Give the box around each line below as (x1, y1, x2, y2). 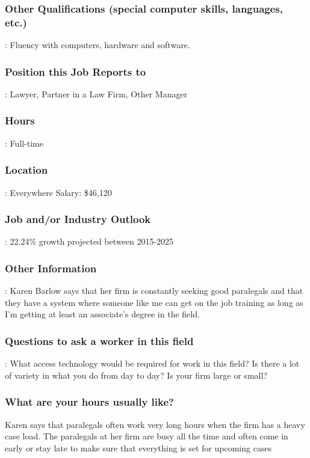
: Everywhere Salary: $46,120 (5, 186, 112, 198)
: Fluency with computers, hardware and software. (5, 38, 190, 51)
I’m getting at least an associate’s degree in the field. (5, 308, 200, 320)
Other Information (5, 260, 97, 275)
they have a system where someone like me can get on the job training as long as (5, 296, 303, 308)
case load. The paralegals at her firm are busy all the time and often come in (5, 430, 288, 442)
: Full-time (5, 136, 43, 149)
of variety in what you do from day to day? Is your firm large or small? (5, 368, 267, 381)
